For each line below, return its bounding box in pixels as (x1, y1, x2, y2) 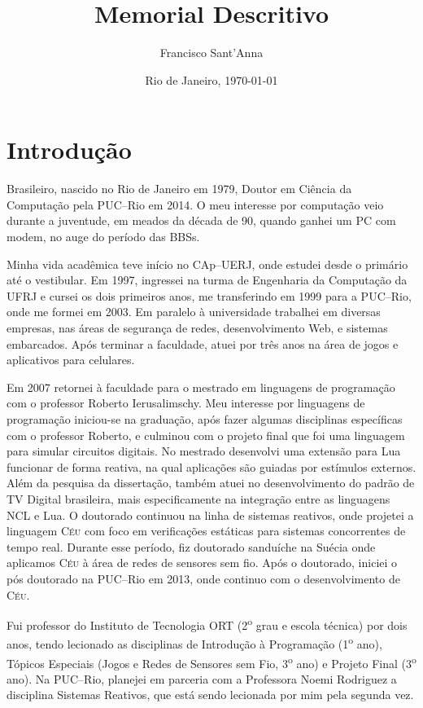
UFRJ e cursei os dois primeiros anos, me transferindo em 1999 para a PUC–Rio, (7, 287, 412, 304)
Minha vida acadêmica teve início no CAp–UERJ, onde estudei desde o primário (7, 255, 408, 272)
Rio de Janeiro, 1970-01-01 (145, 71, 278, 88)
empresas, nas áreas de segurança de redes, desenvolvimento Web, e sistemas (7, 319, 388, 336)
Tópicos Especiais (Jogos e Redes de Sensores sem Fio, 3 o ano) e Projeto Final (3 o (7, 652, 416, 671)
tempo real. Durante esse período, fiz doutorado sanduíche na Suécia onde (7, 538, 376, 555)
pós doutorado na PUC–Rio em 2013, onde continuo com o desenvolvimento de (7, 569, 400, 587)
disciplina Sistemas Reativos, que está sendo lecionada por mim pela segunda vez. (7, 686, 414, 703)
